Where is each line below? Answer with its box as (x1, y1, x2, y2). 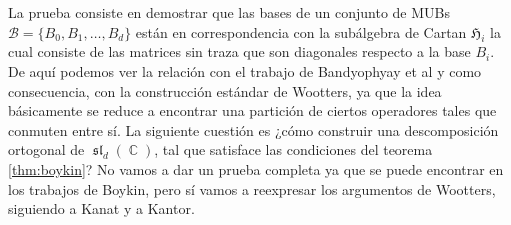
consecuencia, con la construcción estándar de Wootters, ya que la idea (8, 80, 442, 101)
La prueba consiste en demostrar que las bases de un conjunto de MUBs (8, 2, 451, 22)
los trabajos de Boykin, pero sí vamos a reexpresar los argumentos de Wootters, (8, 178, 496, 199)
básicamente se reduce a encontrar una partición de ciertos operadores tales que (8, 100, 497, 121)
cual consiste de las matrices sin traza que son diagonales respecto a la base (8, 41, 471, 62)
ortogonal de (8, 139, 85, 160)
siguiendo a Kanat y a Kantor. (8, 198, 195, 219)
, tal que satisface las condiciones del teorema (154, 139, 433, 160)
